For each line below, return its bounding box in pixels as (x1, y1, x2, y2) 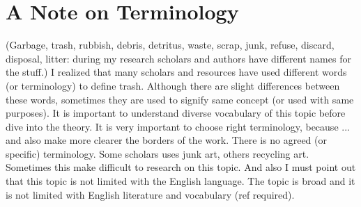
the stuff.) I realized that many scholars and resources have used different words (6, 65, 347, 79)
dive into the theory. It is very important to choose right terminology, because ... (6, 119, 350, 133)
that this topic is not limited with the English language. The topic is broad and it (6, 174, 355, 188)
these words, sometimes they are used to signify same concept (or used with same (6, 92, 354, 106)
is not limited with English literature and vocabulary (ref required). (6, 187, 295, 201)
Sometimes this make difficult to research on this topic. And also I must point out (6, 160, 356, 174)
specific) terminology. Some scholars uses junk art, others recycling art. (6, 146, 309, 160)
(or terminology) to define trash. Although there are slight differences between (6, 78, 340, 92)
